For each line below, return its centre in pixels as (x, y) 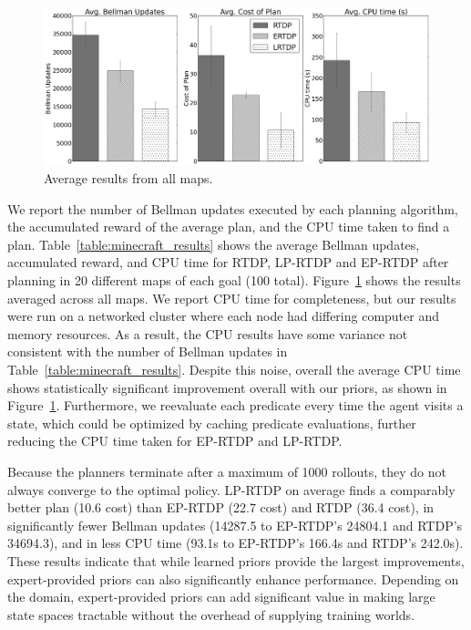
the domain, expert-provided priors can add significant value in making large (221, 597)
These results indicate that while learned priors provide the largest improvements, (236, 560)
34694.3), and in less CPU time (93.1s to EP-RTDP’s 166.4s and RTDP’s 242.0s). (235, 543)
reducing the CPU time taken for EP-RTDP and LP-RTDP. (175, 441)
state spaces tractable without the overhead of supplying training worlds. (211, 614)
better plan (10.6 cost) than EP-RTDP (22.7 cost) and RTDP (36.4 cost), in (221, 507)
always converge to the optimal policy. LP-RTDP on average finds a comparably (231, 489)
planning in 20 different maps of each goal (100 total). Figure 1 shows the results (234, 280)
